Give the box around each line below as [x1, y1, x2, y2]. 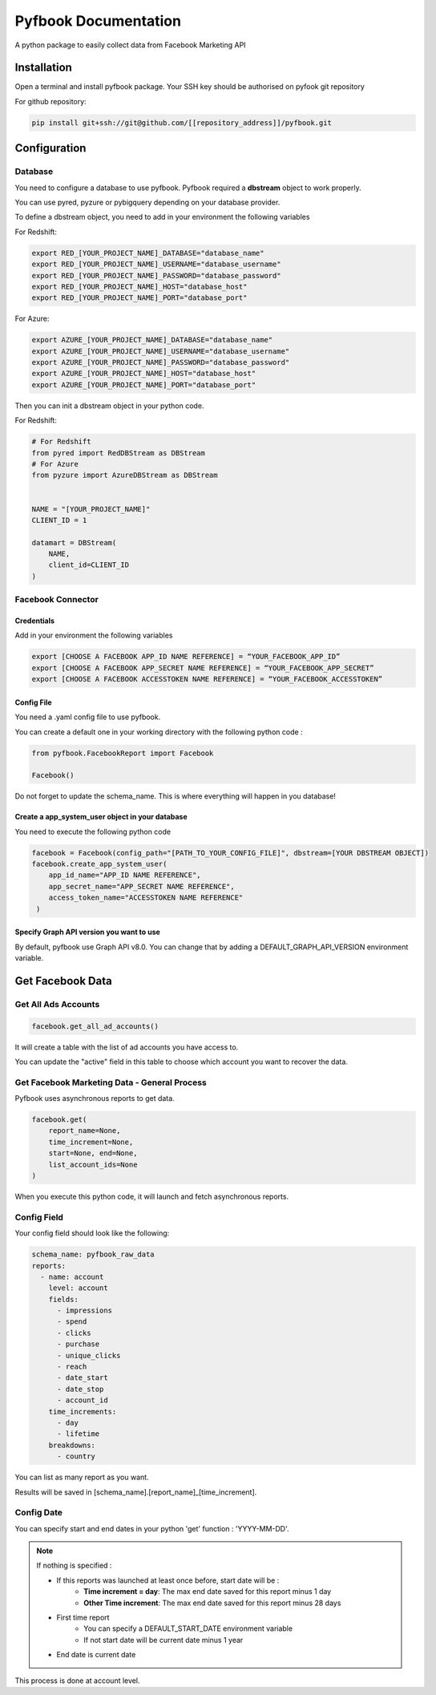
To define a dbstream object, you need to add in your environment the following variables [14, 212, 310, 222]
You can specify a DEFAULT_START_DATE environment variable [83, 1624, 293, 1633]
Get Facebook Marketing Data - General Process [14, 1077, 208, 1088]
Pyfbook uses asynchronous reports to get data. [14, 1094, 176, 1103]
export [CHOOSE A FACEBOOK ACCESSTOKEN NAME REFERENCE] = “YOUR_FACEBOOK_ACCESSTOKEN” [31, 674, 383, 684]
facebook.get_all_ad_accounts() [31, 1021, 159, 1030]
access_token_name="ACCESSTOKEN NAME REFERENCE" [48, 893, 244, 902]
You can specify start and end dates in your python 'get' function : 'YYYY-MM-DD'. [14, 1523, 289, 1533]
